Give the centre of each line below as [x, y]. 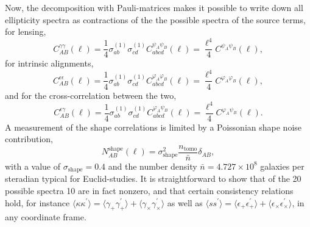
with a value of [33, 166]
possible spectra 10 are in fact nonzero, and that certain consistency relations [149, 190]
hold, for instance [37, 202]
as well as [185, 202]
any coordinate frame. [46, 217]
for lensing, [26, 31]
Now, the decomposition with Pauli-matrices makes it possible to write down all [154, 7]
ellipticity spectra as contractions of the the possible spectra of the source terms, [155, 19]
